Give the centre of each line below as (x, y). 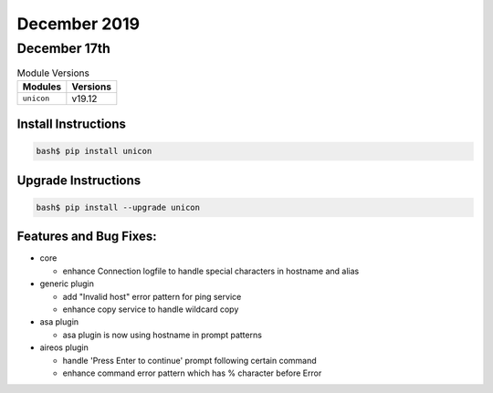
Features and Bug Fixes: (87, 237)
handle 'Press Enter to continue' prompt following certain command (189, 360)
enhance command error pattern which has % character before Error (192, 373)
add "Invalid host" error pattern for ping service (152, 296)
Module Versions (53, 73)
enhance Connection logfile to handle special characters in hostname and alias (211, 271)
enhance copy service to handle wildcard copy (151, 309)
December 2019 (79, 24)
